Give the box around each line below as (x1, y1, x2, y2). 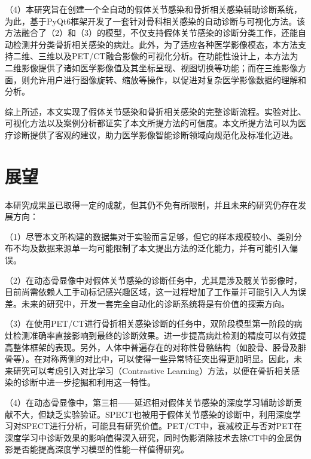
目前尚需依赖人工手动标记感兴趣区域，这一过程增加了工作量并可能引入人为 (5, 285, 298, 298)
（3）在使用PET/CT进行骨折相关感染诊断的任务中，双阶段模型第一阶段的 (5, 317, 294, 330)
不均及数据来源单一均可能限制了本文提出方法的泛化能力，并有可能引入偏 (13, 242, 298, 254)
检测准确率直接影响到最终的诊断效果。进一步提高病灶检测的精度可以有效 (13, 329, 298, 341)
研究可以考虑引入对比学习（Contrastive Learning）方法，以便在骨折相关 (13, 364, 292, 376)
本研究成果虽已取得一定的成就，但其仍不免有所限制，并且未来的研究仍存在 (5, 198, 298, 211)
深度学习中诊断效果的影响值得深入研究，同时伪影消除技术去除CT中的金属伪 (5, 431, 302, 443)
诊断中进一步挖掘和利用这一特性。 (21, 376, 155, 388)
